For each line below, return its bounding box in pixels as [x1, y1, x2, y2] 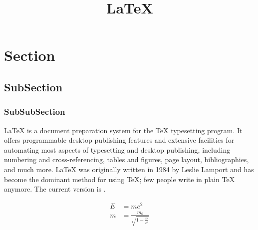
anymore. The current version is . [4, 184, 106, 194]
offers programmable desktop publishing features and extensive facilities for [4, 135, 235, 145]
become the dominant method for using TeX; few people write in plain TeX [4, 174, 235, 184]
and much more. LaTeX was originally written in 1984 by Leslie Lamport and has [4, 164, 254, 174]
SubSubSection [4, 105, 65, 118]
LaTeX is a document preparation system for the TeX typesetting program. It [4, 125, 243, 135]
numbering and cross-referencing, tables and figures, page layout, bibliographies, [4, 154, 249, 165]
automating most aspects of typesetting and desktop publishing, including [4, 144, 231, 155]
